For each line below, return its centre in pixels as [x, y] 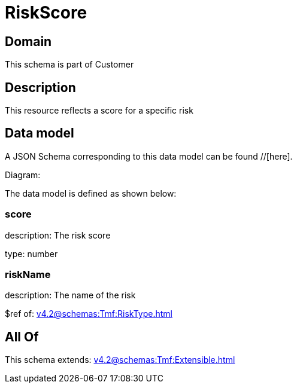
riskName [28, 274]
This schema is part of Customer [69, 65]
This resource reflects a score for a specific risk [99, 111]
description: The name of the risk [70, 295]
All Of [22, 337]
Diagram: [23, 175]
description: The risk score [58, 235]
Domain [28, 41]
